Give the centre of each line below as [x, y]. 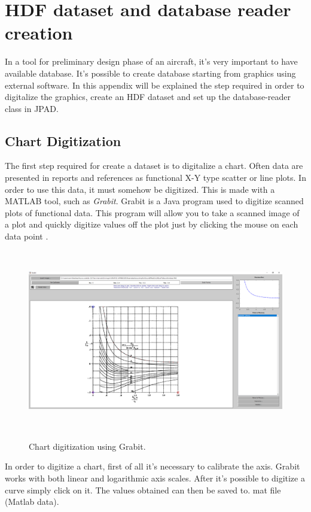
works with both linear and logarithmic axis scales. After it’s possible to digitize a [155, 478]
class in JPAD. [32, 108]
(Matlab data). [32, 502]
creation [39, 33]
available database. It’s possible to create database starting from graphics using [150, 73]
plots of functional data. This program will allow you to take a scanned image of [152, 212]
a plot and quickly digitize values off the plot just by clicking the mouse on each [152, 224]
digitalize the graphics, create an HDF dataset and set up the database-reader [148, 97]
